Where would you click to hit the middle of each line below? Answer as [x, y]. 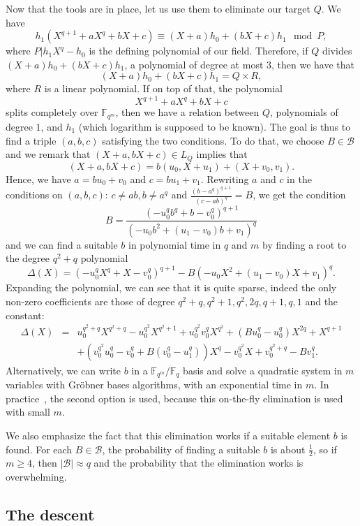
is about [288, 449]
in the [299, 178]
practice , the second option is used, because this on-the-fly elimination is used [174, 398]
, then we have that [313, 64]
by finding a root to [305, 244]
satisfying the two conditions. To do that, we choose [213, 140]
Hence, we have [38, 178]
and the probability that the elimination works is [198, 463]
